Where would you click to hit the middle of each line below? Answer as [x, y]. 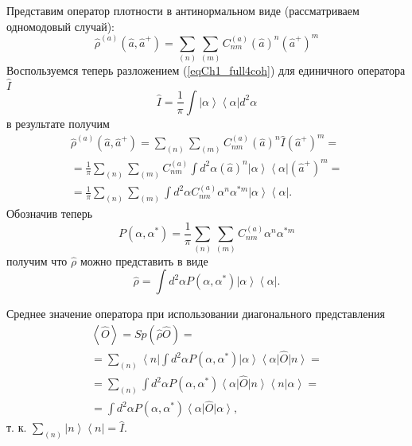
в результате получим [58, 123]
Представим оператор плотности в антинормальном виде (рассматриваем [183, 10]
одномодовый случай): [60, 26]
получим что [37, 260]
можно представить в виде [144, 260]
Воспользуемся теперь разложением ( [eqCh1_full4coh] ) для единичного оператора [206, 70]
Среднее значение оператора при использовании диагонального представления [196, 314]
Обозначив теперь [50, 213]
